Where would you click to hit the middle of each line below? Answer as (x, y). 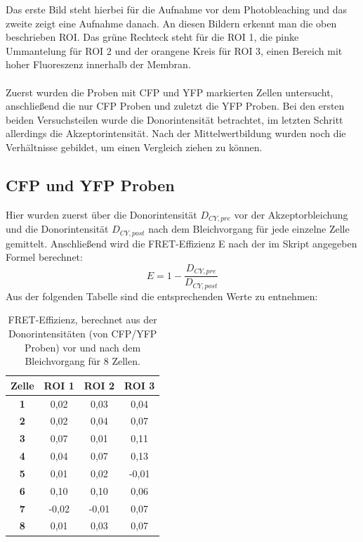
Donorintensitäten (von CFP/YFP (82, 333)
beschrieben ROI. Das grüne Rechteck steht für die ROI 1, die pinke (152, 37)
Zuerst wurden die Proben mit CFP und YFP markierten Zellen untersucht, (170, 92)
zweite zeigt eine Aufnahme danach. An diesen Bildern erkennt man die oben (171, 23)
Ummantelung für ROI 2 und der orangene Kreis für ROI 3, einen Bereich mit (174, 50)
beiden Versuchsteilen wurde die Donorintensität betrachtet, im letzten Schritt (174, 119)
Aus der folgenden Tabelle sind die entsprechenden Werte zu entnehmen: (162, 296)
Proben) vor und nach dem (83, 347)
